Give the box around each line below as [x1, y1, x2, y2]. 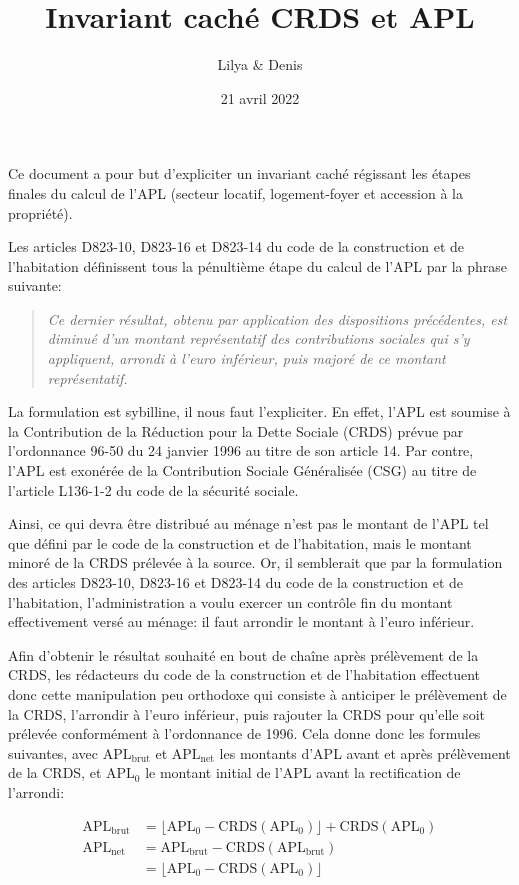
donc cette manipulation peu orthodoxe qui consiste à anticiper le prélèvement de [8, 683, 507, 704]
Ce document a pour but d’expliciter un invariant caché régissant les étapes [8, 163, 471, 184]
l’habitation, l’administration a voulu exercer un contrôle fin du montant [8, 591, 453, 612]
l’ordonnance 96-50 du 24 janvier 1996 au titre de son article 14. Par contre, [8, 440, 474, 461]
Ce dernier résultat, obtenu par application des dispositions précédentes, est [47, 308, 508, 329]
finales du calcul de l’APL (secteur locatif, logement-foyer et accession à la [8, 182, 463, 203]
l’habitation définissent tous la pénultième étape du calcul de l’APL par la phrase [8, 255, 507, 276]
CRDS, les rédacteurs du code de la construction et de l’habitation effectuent [8, 664, 481, 685]
